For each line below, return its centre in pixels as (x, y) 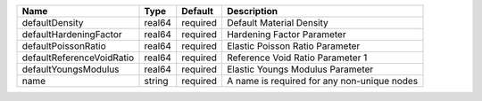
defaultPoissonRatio (64, 46)
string (156, 81)
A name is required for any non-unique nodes (322, 81)
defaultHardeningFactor (72, 34)
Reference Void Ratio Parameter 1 (297, 58)
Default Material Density (278, 23)
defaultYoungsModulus (71, 69)
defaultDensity (53, 23)
